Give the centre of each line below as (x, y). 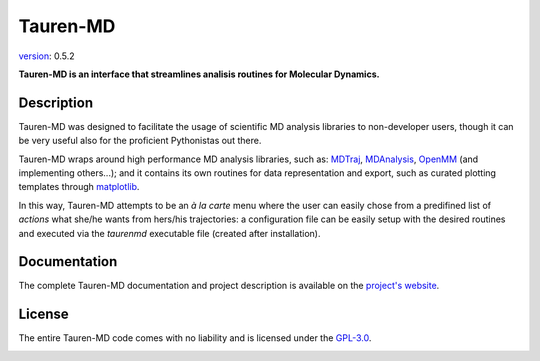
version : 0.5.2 (46, 56)
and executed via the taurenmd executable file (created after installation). (169, 233)
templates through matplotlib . (79, 187)
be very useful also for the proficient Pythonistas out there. (140, 141)
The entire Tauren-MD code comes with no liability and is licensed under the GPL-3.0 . (195, 338)
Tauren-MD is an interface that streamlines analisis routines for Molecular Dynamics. (199, 74)
